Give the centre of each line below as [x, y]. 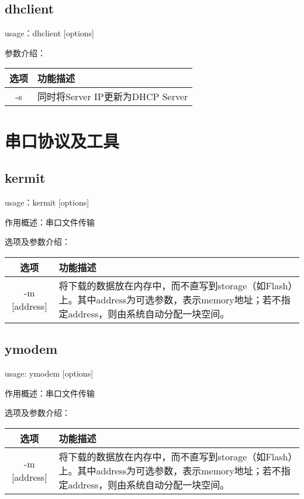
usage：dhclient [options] [50, 33]
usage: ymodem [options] [49, 373]
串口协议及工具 [62, 140]
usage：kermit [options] [47, 202]
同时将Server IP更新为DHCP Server [113, 97]
